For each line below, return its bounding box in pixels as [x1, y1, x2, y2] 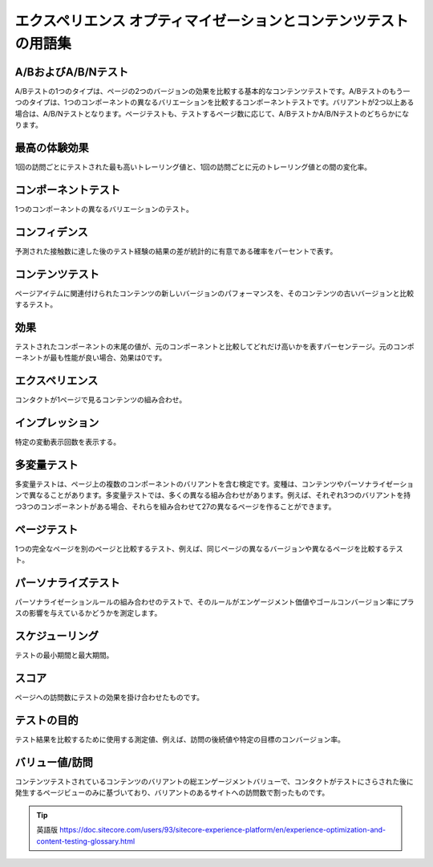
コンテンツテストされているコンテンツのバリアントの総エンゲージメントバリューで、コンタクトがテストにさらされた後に [14, 777, 415, 787]
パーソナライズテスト [14, 576, 120, 589]
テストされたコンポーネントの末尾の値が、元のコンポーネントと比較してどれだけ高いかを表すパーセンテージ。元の [14, 341, 394, 351]
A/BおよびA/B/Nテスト [14, 65, 129, 79]
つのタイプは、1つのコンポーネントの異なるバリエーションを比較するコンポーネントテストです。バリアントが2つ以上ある [14, 97, 415, 108]
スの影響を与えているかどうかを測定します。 [14, 609, 162, 618]
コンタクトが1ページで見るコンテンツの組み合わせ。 [14, 395, 187, 405]
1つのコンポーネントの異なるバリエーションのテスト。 [14, 204, 194, 214]
